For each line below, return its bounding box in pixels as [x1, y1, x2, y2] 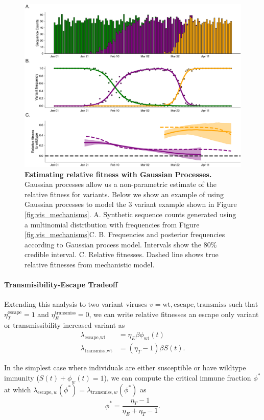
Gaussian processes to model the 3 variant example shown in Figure [25, 199, 237, 209]
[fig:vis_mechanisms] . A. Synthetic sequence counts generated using [25, 208, 236, 219]
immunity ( [4, 372, 39, 383]
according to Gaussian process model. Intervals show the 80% [25, 239, 217, 249]
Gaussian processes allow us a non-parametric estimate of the [25, 179, 217, 190]
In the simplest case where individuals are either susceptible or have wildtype [4, 362, 246, 373]
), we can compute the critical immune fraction [104, 372, 251, 383]
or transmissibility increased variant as [4, 319, 125, 330]
